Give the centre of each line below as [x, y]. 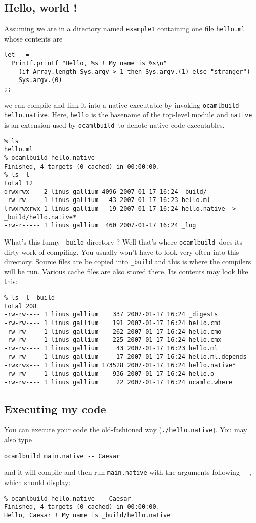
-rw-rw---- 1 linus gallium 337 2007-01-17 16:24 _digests [111, 315]
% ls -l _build [30, 298]
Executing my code [55, 408]
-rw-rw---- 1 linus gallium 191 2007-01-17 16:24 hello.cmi [113, 323]
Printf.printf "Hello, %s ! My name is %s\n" [89, 64]
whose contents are [33, 38]
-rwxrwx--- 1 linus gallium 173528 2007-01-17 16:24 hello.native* [120, 365]
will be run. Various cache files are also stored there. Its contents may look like [126, 271]
